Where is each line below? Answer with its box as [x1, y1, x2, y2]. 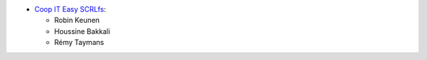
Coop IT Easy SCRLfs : [34, 5, 107, 13]
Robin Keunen [54, 16, 100, 25]
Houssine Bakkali [54, 26, 111, 36]
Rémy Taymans [54, 38, 104, 47]
